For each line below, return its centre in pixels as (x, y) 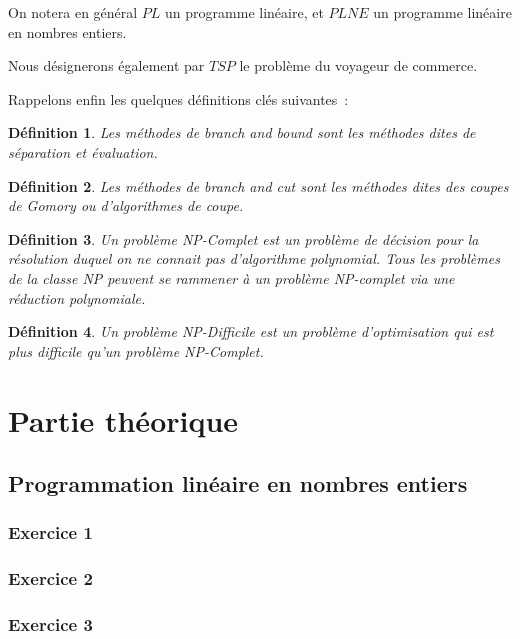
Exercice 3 (50, 624)
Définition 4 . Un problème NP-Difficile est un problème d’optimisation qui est (251, 331)
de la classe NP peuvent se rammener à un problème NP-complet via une (231, 277)
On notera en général (73, 12)
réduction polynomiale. (77, 297)
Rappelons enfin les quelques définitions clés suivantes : (178, 98)
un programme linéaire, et (244, 12)
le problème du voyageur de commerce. (358, 65)
